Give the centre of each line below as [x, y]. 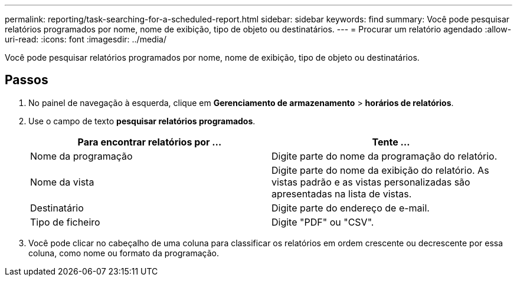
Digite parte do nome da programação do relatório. [385, 156]
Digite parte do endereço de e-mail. [351, 208]
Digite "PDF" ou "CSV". [323, 222]
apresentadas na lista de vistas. [342, 194]
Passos [27, 80]
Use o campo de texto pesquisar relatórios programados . [142, 121]
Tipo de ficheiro [65, 222]
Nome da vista [62, 182]
